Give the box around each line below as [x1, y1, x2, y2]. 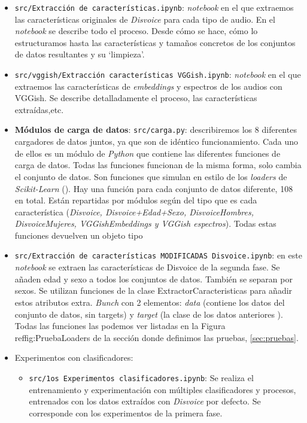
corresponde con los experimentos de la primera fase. [29, 406, 223, 419]
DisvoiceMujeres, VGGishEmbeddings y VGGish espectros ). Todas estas [14, 217, 276, 230]
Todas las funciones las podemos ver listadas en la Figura [14, 319, 226, 332]
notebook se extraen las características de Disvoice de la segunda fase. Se [14, 261, 280, 273]
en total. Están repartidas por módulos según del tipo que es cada [14, 194, 257, 206]
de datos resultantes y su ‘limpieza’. [14, 48, 145, 60]
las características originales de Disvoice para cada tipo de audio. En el [14, 13, 275, 25]
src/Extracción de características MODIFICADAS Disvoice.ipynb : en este [14, 249, 302, 261]
